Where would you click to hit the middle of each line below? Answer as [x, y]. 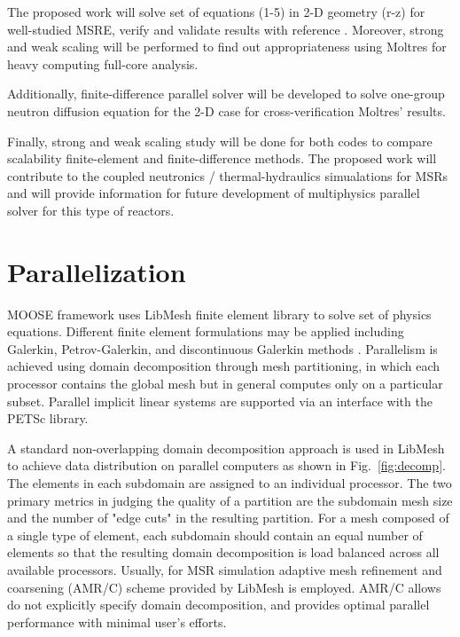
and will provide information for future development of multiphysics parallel [214, 193]
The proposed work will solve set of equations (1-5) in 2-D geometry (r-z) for [216, 12]
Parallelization [97, 271]
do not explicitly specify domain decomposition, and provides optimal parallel [218, 605]
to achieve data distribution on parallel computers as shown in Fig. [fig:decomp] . [226, 465]
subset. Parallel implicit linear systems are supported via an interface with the [220, 401]
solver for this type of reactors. [91, 210]
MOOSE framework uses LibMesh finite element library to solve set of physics [219, 314]
